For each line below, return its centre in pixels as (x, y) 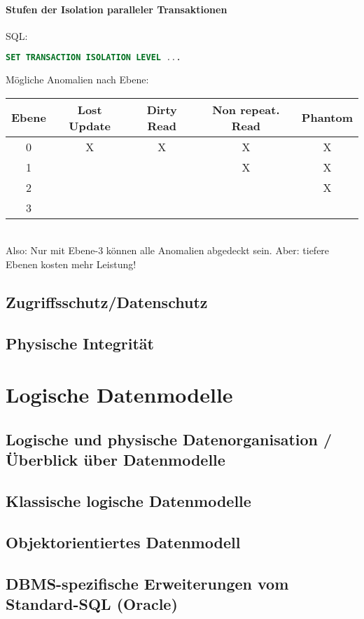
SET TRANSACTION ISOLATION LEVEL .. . (93, 58)
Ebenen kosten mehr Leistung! (71, 264)
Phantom (327, 118)
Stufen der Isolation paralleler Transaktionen (117, 9)
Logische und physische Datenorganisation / (169, 439)
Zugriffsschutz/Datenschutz (107, 302)
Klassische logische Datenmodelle (128, 501)
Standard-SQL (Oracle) (92, 604)
